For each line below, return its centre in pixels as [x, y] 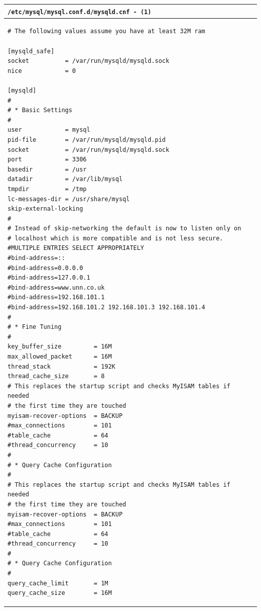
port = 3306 [47, 160]
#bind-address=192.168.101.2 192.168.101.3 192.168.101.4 [106, 308]
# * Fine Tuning [35, 327]
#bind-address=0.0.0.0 [45, 268]
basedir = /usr [47, 169]
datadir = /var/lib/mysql [65, 179]
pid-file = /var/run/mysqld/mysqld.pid [87, 140]
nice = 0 [42, 71]
